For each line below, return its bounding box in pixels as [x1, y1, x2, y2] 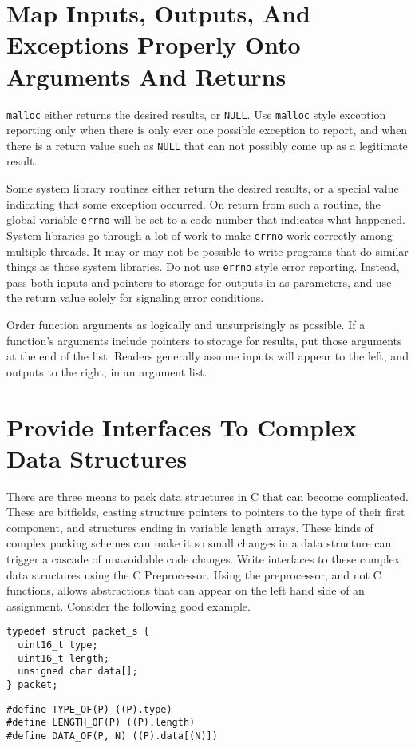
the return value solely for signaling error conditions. [6, 289, 264, 306]
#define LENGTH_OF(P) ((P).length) [6, 717, 196, 729]
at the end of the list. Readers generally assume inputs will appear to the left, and [6, 348, 409, 364]
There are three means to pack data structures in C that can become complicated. [6, 487, 409, 504]
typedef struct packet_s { [6, 626, 149, 638]
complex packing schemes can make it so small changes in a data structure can [6, 535, 392, 551]
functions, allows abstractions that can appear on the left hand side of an [6, 582, 365, 599]
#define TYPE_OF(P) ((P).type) [6, 703, 172, 715]
